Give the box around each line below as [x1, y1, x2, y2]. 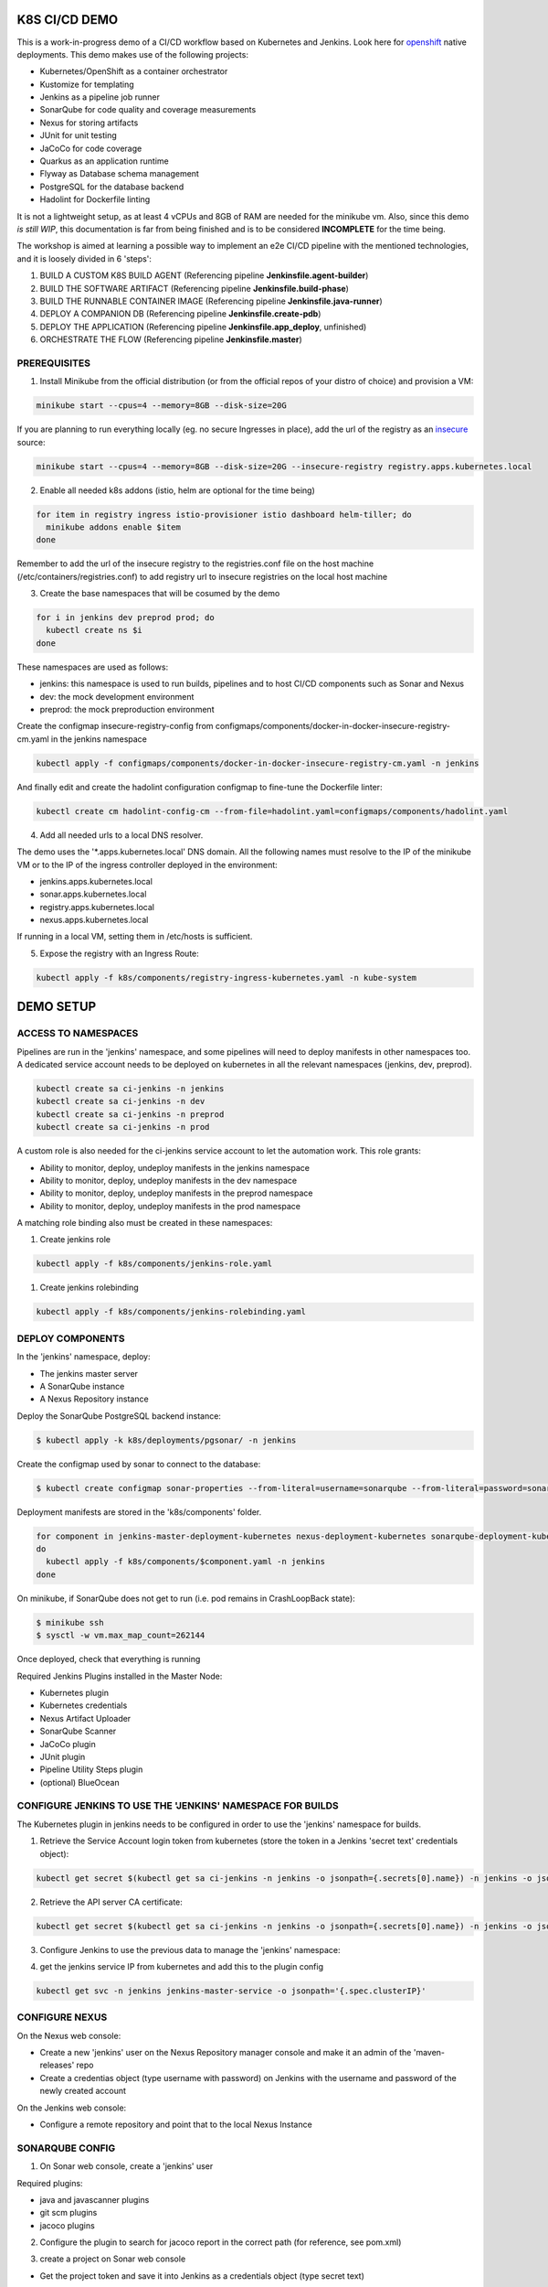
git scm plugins [39, 2207, 98, 2218]
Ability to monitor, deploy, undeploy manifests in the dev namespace [39, 1175, 297, 1186]
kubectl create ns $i [46, 625, 143, 636]
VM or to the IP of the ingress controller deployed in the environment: [16, 859, 278, 870]
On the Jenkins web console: [16, 2102, 127, 2113]
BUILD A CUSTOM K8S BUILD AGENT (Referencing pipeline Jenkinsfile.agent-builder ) [39, 270, 369, 281]
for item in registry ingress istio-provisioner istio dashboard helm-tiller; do [36, 509, 413, 520]
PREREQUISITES [16, 357, 91, 370]
